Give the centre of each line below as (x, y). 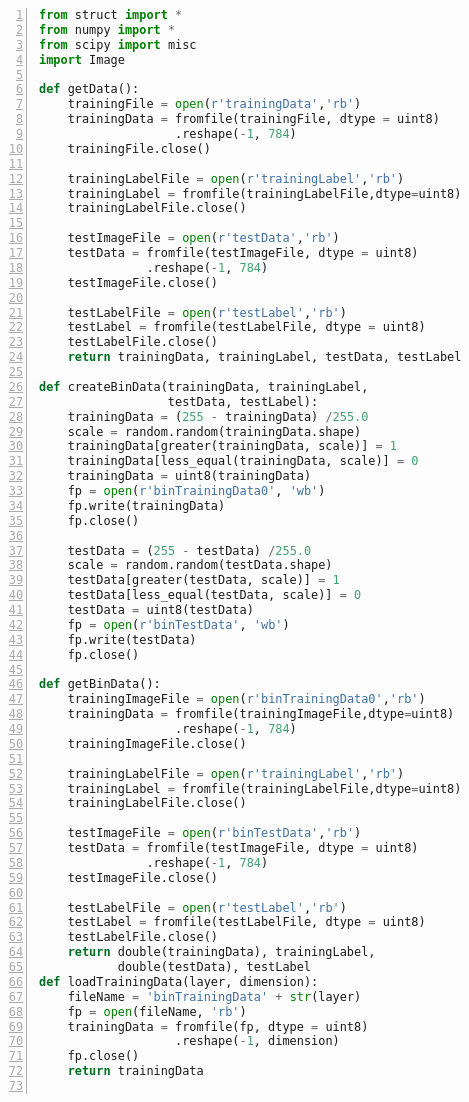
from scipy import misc (118, 44)
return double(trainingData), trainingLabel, (221, 952)
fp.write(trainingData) (146, 505)
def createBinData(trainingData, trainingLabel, (204, 386)
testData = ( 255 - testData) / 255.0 (189, 550)
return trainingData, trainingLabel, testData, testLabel (264, 357)
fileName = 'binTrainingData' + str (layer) (214, 996)
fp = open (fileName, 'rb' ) (157, 1011)
